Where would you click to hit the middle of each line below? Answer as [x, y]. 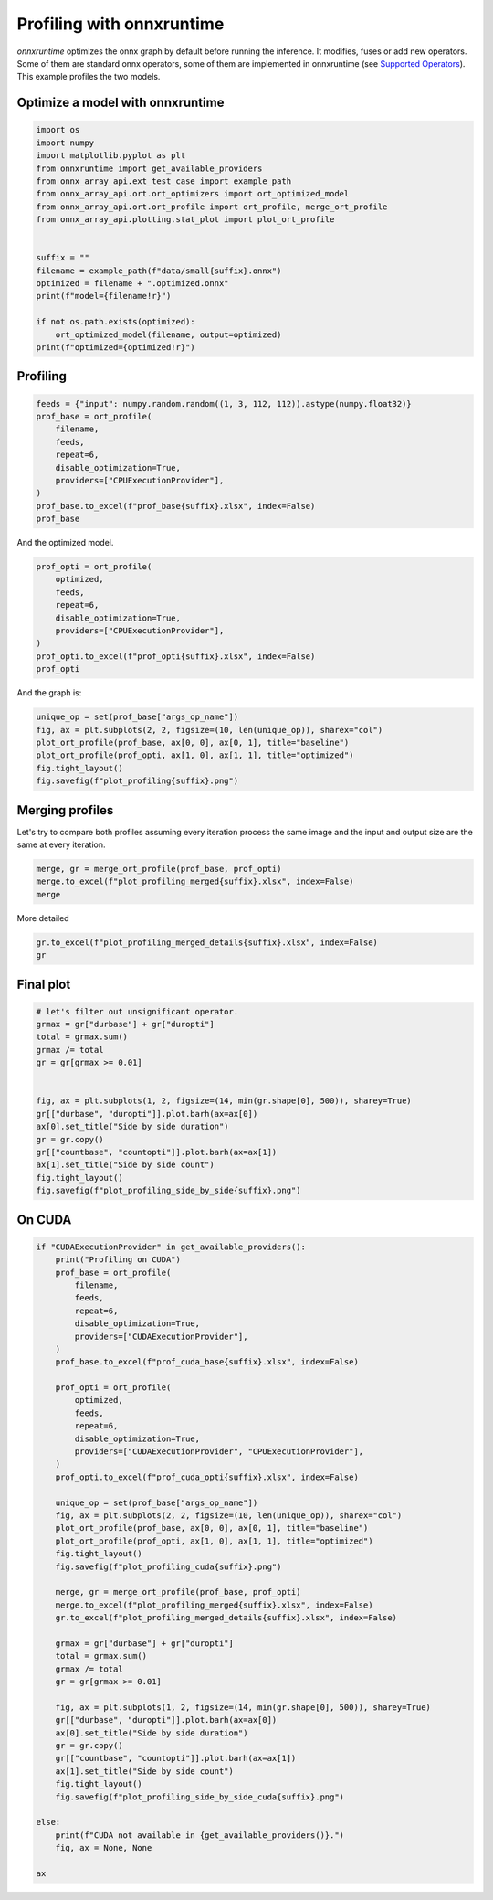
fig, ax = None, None [104, 1848]
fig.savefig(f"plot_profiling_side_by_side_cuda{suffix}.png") [200, 1797]
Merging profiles [65, 810]
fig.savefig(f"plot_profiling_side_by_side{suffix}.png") [168, 1191]
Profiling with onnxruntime [121, 24]
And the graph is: [49, 693]
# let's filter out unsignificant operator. [137, 1011]
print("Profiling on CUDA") [118, 1260]
